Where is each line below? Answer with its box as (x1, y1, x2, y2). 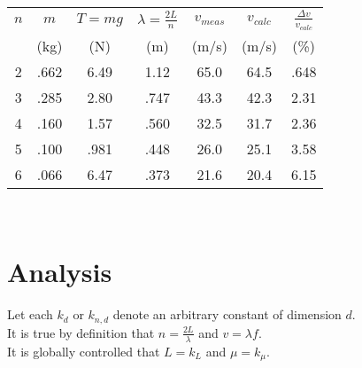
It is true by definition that (7, 323, 155, 341)
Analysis (7, 254, 112, 290)
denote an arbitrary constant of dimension (112, 305, 342, 324)
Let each (7, 305, 53, 324)
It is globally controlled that (7, 341, 160, 360)
